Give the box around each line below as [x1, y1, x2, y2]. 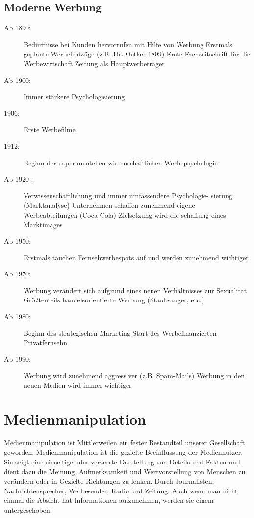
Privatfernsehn [24, 337, 68, 348]
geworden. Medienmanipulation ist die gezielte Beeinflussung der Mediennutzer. [4, 447, 243, 457]
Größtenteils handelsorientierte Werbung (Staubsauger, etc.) [24, 295, 204, 305]
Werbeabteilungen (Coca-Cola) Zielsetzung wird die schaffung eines [24, 209, 226, 219]
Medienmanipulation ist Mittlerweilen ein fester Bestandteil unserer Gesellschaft [4, 437, 245, 447]
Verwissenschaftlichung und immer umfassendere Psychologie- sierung [24, 190, 232, 200]
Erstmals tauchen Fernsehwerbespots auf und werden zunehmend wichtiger [24, 252, 249, 262]
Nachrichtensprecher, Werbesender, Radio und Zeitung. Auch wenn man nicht [4, 485, 238, 495]
